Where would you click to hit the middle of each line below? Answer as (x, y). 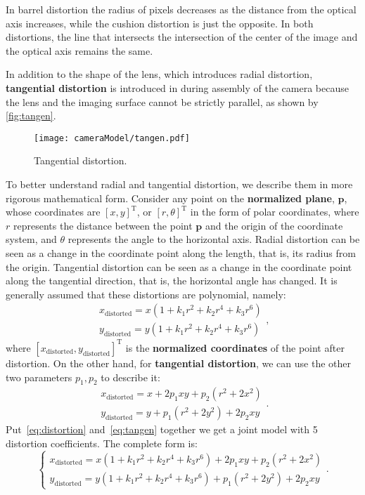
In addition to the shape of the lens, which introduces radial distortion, (159, 74)
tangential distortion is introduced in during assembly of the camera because (177, 87)
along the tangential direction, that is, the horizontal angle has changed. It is (172, 280)
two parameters (39, 377)
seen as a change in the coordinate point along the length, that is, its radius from (181, 252)
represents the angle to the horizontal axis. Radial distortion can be (214, 239)
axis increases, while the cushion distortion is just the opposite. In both (160, 23)
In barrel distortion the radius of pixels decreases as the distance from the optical (181, 9)
